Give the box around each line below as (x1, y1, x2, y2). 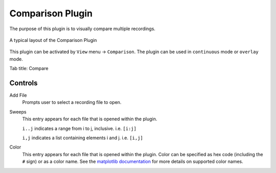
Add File (9, 92, 27, 98)
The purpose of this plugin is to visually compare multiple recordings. (9, 26, 156, 32)
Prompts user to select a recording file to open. (22, 99, 122, 105)
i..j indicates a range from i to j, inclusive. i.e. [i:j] (22, 125, 136, 132)
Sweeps (9, 109, 27, 115)
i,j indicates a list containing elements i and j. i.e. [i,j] (22, 135, 143, 141)
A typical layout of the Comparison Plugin (9, 37, 97, 43)
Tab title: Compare (9, 66, 49, 72)
